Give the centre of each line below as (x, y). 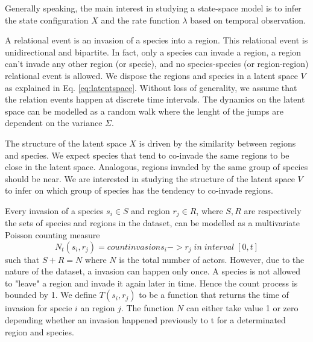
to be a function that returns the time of (214, 295)
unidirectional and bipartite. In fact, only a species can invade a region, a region (153, 52)
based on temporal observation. (248, 20)
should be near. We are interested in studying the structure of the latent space (150, 178)
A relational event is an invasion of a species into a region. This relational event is (156, 40)
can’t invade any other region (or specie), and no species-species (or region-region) (157, 64)
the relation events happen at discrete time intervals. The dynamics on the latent (155, 99)
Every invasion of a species (54, 210)
